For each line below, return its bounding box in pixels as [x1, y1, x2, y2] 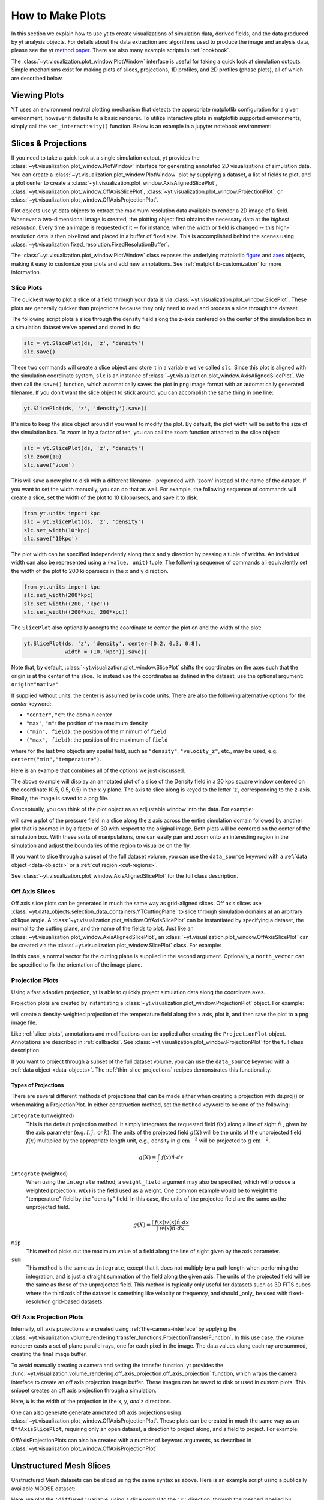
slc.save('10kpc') [23, 535, 78, 542]
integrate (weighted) [11, 1170, 68, 1177]
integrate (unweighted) [11, 1112, 74, 1119]
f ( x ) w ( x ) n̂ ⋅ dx [154, 1219, 190, 1225]
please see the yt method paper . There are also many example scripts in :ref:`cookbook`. [11, 47, 231, 54]
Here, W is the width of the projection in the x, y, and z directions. [11, 1398, 172, 1405]
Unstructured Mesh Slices [11, 1461, 111, 1471]
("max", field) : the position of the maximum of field [26, 736, 168, 743]
